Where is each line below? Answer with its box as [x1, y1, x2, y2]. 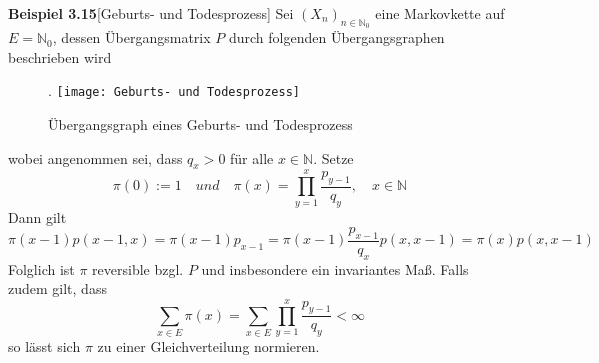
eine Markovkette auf [375, 3, 505, 23]
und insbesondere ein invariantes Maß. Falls [201, 258, 469, 279]
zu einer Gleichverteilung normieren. [97, 336, 320, 357]
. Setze [313, 147, 354, 168]
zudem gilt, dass [8, 278, 107, 299]
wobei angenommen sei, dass [8, 147, 183, 168]
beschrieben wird [8, 46, 112, 67]
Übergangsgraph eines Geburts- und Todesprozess [48, 114, 353, 135]
